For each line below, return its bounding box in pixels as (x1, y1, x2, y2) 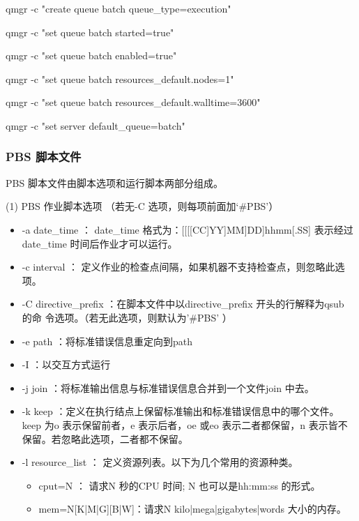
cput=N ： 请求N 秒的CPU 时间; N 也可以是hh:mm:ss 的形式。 (38, 478, 321, 492)
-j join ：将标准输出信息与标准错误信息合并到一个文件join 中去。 (22, 380, 314, 395)
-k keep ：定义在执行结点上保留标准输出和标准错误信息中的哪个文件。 (22, 404, 339, 418)
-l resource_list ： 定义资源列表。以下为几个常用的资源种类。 (22, 455, 298, 469)
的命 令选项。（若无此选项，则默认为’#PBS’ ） (22, 310, 232, 324)
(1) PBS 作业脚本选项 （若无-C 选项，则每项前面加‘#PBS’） (6, 199, 279, 213)
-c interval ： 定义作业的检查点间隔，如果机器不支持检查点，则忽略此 (22, 259, 335, 274)
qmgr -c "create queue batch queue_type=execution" (6, 1, 231, 15)
